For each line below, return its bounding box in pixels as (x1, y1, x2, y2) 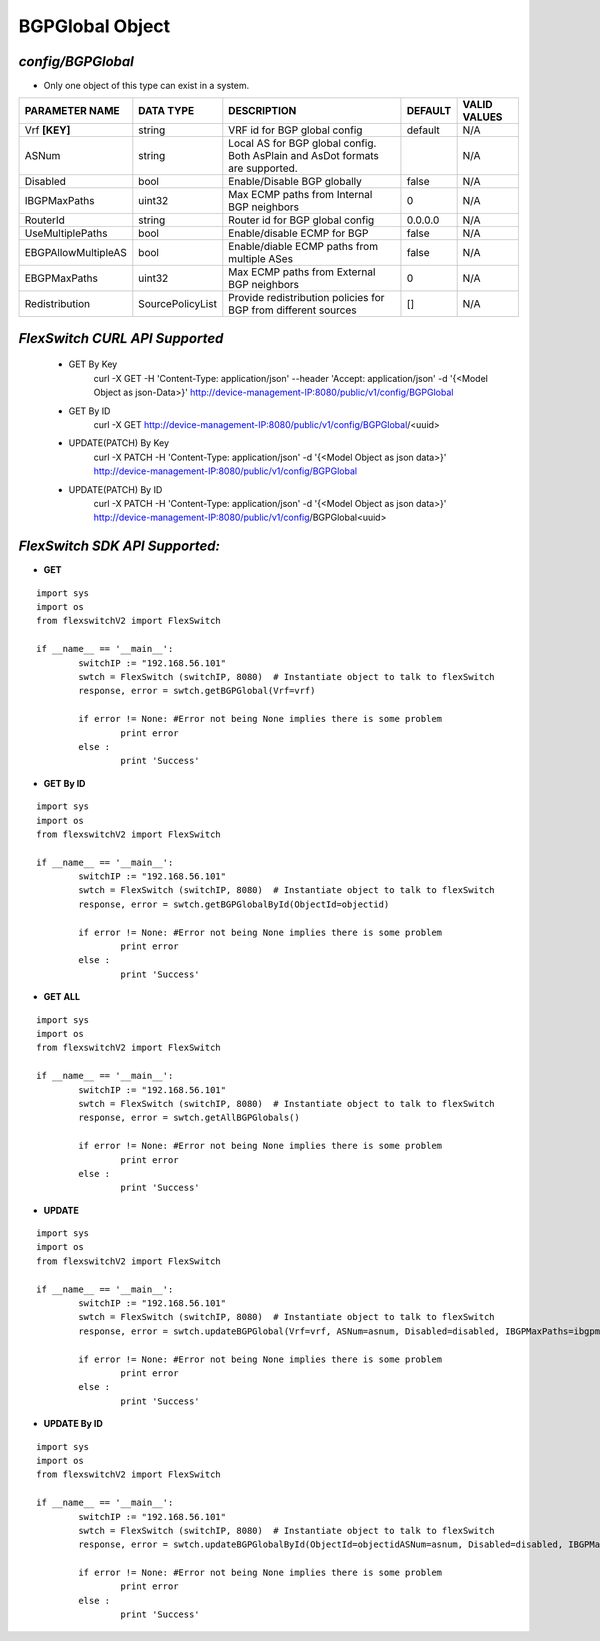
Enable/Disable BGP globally (228, 175, 362, 189)
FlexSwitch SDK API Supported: (18, 538, 220, 555)
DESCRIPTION (228, 104, 297, 118)
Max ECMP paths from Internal (228, 188, 373, 202)
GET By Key (68, 358, 118, 370)
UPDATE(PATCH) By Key (68, 437, 170, 449)
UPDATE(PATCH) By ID (68, 483, 163, 495)
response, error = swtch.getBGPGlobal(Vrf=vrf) (78, 685, 316, 697)
